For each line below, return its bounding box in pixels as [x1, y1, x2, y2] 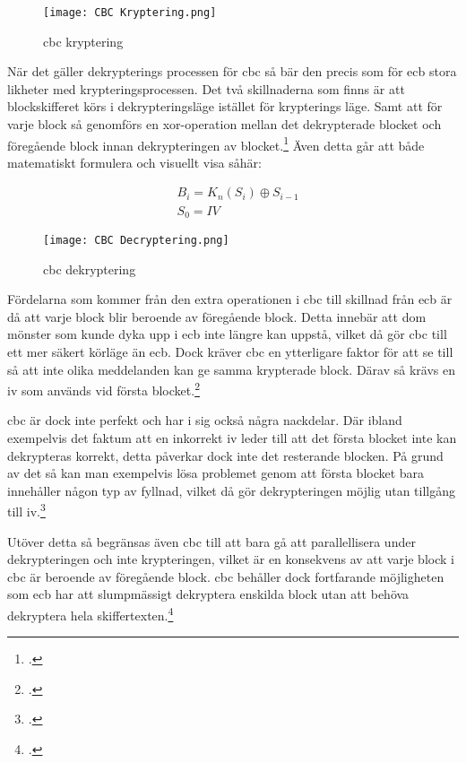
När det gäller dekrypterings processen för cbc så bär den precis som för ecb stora [7, 62, 457, 81]
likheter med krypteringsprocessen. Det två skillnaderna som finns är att [7, 79, 405, 98]
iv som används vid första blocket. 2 [7, 378, 200, 399]
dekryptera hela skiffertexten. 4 [7, 603, 174, 624]
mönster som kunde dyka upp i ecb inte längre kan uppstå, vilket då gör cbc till [7, 325, 447, 343]
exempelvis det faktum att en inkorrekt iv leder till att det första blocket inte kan [7, 429, 457, 447]
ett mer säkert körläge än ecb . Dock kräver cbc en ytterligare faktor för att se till [7, 342, 453, 361]
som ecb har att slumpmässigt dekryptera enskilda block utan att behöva [7, 585, 410, 603]
